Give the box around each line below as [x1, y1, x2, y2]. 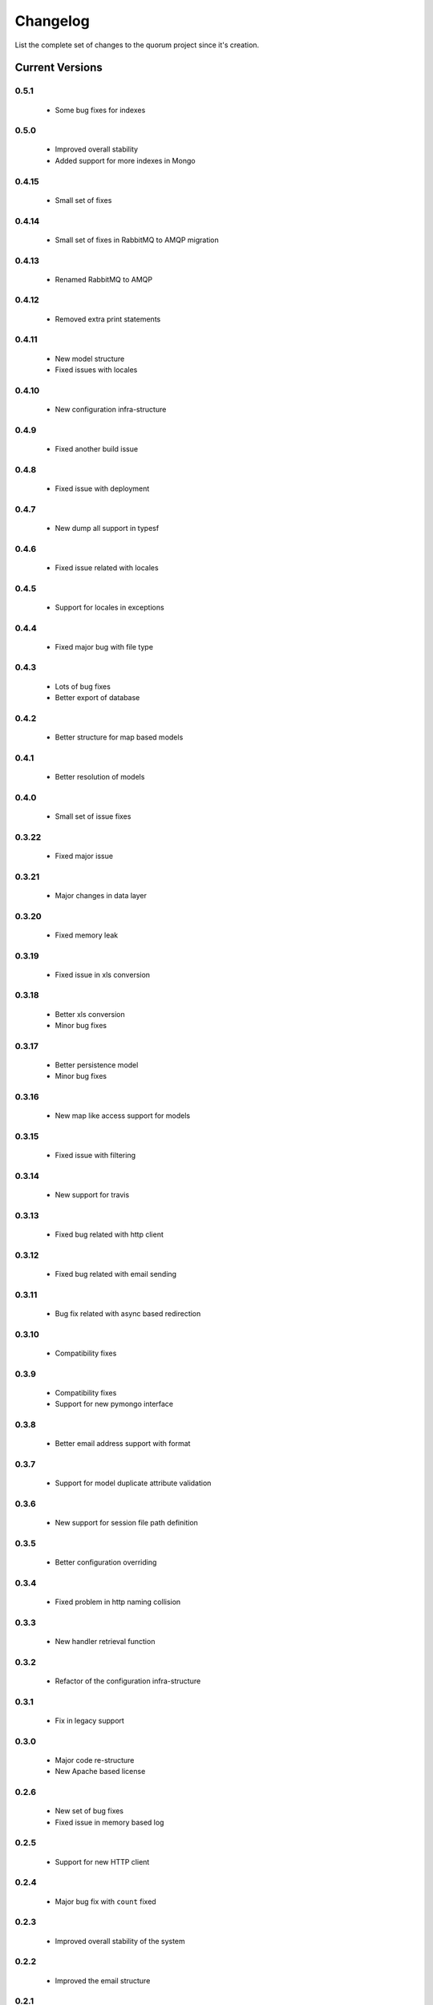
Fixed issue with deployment [55, 484, 150, 493]
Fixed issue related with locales [55, 562, 160, 573]
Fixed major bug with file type [55, 642, 154, 651]
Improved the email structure [55, 1975, 151, 1985]
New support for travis [55, 1190, 130, 1200]
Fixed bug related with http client [55, 1229, 164, 1239]
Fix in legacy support [55, 1716, 124, 1726]
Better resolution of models [55, 772, 145, 781]
